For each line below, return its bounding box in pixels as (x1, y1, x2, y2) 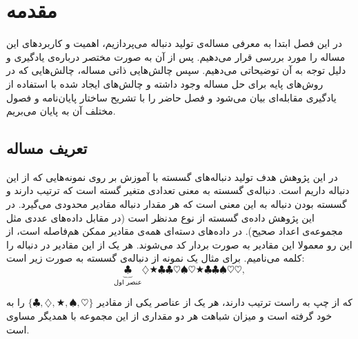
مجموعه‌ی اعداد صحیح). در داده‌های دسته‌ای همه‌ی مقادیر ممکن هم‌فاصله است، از (6, 224, 343, 238)
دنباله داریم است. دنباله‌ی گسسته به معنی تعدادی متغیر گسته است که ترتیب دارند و (6, 183, 350, 197)
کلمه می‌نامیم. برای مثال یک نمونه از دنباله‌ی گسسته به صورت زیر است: (6, 251, 305, 265)
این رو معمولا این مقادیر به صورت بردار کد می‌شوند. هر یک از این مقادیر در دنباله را (6, 237, 352, 251)
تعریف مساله (6, 137, 88, 159)
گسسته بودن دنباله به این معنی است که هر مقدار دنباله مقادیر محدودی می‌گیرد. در (6, 197, 347, 211)
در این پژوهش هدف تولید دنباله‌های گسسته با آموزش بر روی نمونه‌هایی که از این (6, 169, 338, 184)
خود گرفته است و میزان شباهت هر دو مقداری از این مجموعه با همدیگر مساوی (6, 309, 332, 323)
